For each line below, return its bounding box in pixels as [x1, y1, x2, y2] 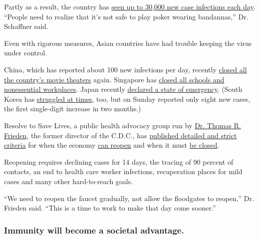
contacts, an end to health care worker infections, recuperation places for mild [4, 166, 243, 177]
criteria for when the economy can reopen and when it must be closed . [4, 140, 220, 150]
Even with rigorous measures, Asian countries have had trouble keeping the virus [4, 37, 252, 48]
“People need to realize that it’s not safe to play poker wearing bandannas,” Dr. [4, 11, 249, 21]
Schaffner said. [4, 21, 48, 31]
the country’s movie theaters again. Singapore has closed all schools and [4, 74, 225, 84]
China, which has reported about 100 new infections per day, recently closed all [4, 64, 247, 74]
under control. [4, 47, 47, 58]
